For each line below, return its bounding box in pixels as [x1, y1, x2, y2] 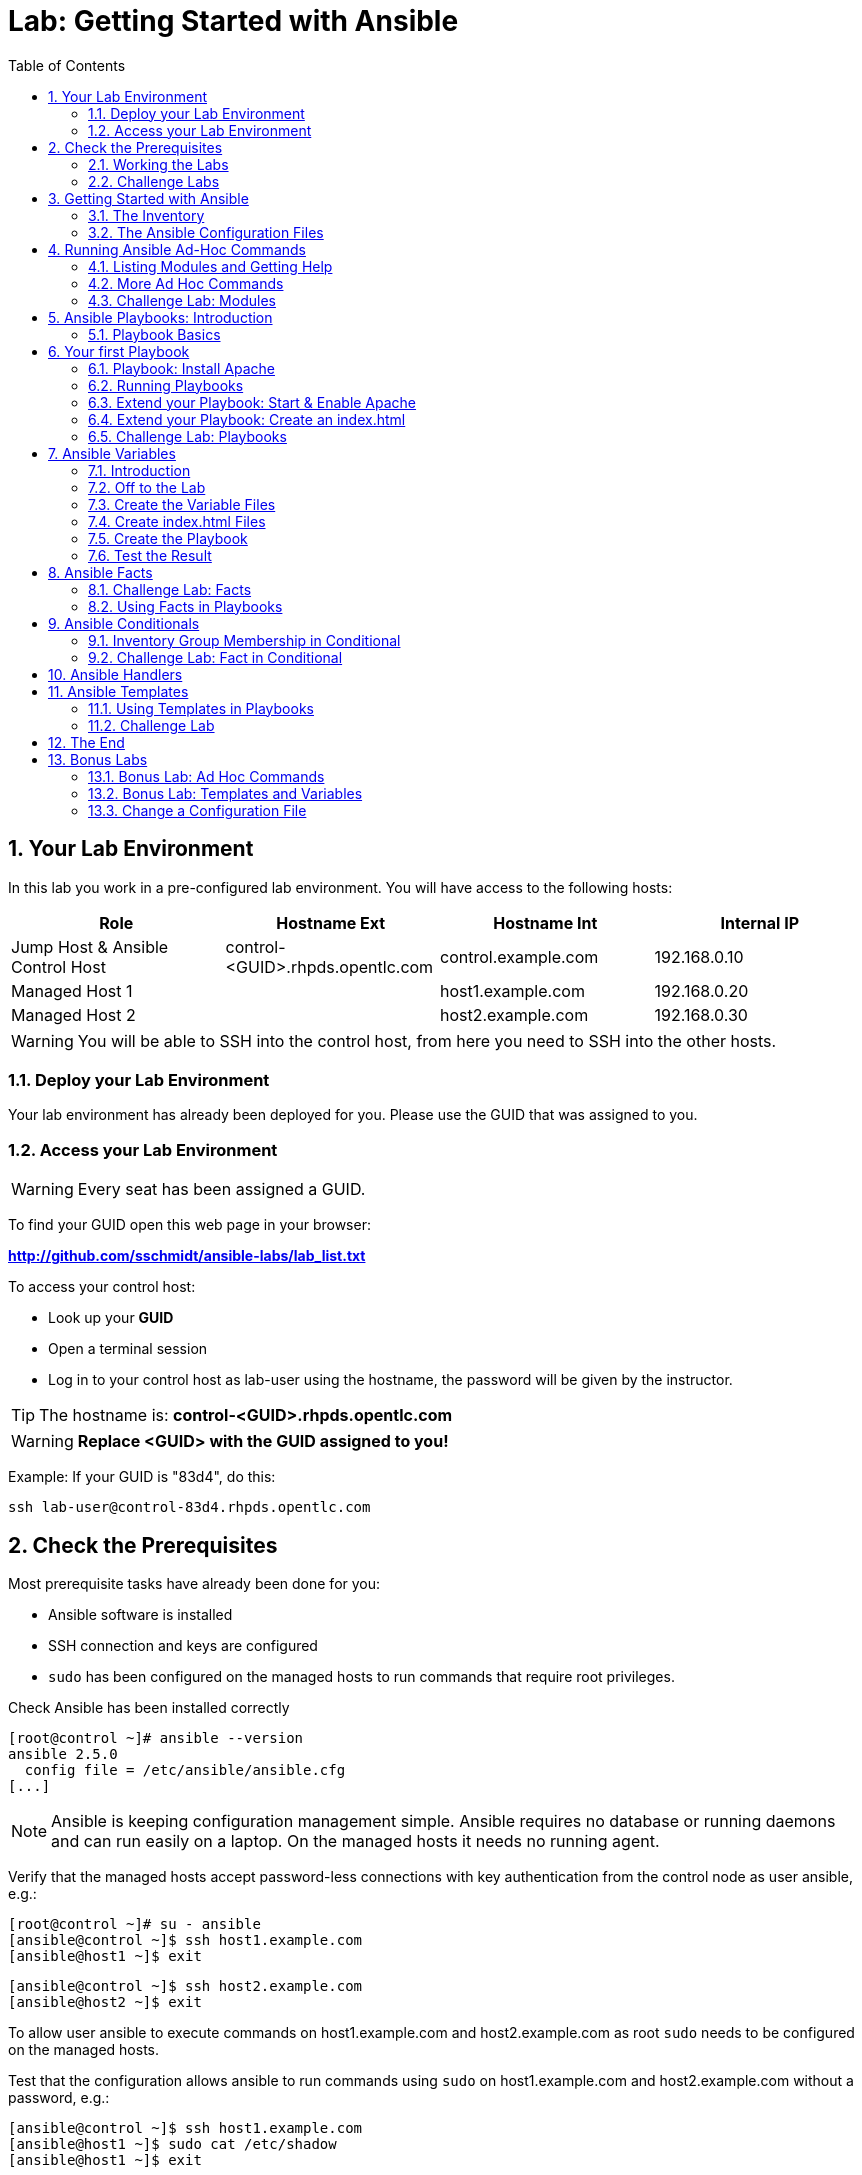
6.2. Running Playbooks [88, 376, 244, 394]
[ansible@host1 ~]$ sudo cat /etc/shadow [8, 2135, 337, 2152]
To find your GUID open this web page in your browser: [8, 1216, 371, 1234]
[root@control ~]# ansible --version [8, 1729, 304, 1746]
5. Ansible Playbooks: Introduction [48, 308, 273, 326]
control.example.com [440, 946, 599, 967]
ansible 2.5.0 [8, 1745, 118, 1762]
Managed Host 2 [11, 1004, 136, 1025]
